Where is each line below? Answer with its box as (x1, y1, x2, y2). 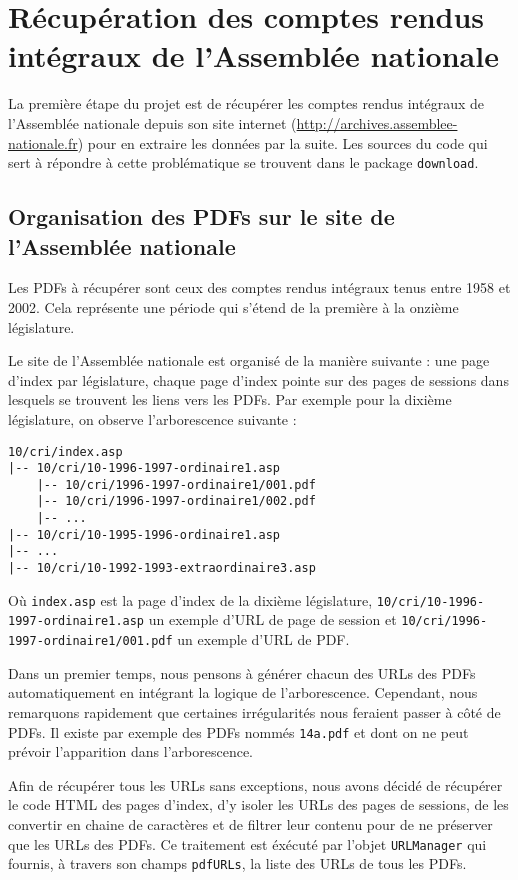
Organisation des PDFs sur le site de (8, 201, 395, 232)
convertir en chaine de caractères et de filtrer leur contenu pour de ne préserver (8, 813, 493, 834)
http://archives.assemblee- (296, 112, 458, 133)
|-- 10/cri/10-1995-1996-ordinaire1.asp (8, 527, 281, 542)
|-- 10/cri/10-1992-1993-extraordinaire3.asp (8, 561, 316, 576)
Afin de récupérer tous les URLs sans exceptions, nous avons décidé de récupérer (8, 774, 503, 795)
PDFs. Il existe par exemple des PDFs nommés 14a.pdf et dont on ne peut (8, 721, 469, 742)
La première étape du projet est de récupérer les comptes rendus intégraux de (8, 93, 484, 114)
